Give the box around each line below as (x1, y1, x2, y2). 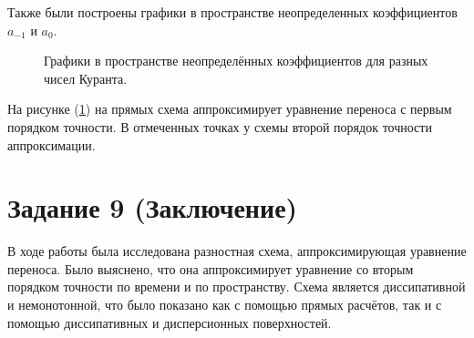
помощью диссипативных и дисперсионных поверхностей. (7, 312, 332, 332)
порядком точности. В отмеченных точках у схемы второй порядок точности (7, 117, 432, 136)
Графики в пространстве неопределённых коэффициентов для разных (44, 51, 428, 70)
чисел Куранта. (44, 68, 128, 87)
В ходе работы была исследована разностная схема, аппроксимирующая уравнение (7, 241, 467, 261)
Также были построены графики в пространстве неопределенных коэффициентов (7, 3, 458, 21)
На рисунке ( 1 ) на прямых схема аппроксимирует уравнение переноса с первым (7, 99, 452, 118)
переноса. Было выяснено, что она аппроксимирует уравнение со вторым (7, 259, 414, 278)
